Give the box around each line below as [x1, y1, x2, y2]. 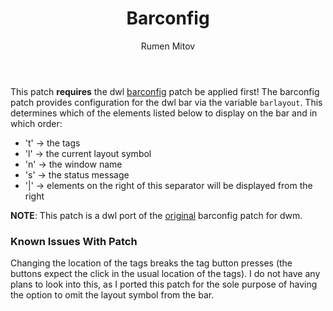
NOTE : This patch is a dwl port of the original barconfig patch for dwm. [10, 209, 303, 221]
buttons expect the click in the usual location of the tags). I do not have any [10, 268, 321, 280]
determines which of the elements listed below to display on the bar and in [10, 107, 318, 119]
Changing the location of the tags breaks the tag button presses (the [10, 257, 293, 269]
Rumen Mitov [140, 40, 196, 52]
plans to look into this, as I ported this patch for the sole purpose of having [10, 278, 318, 291]
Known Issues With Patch [10, 234, 138, 248]
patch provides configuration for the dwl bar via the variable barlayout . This [10, 96, 323, 108]
